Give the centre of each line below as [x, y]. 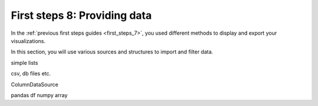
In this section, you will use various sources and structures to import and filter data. [112, 52]
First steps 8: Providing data [81, 15]
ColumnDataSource [35, 84]
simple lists [24, 62]
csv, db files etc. [31, 74]
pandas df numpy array [39, 95]
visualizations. [28, 41]
